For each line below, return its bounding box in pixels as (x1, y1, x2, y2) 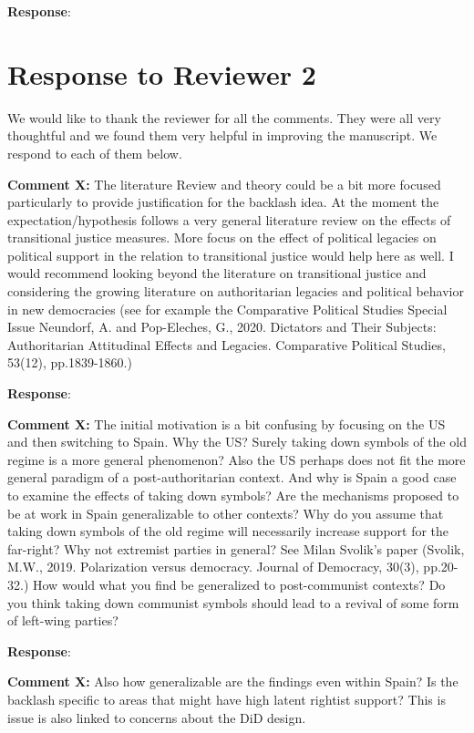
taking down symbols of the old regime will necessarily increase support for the (7, 521, 449, 541)
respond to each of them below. (7, 143, 182, 162)
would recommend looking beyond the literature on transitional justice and (7, 263, 427, 283)
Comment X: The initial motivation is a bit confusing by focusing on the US (7, 414, 446, 433)
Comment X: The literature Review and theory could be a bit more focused (7, 174, 441, 193)
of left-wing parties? (7, 611, 118, 630)
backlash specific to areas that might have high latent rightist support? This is (7, 689, 446, 708)
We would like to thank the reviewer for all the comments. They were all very (7, 108, 441, 127)
